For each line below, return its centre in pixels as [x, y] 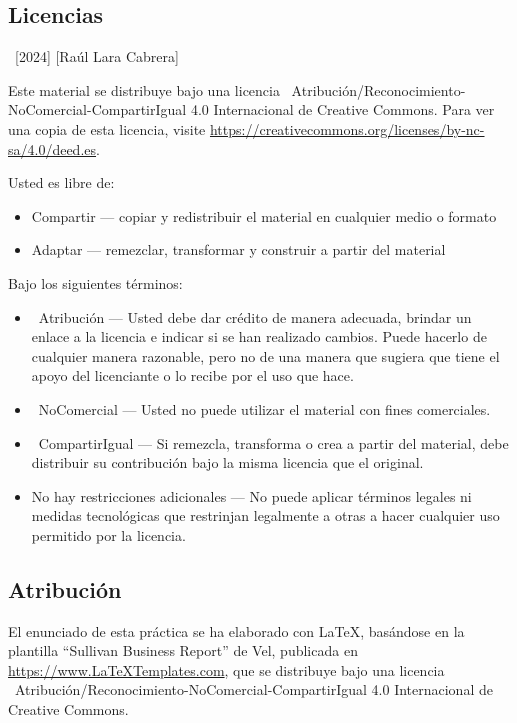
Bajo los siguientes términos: [95, 282]
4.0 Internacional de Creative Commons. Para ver [342, 109]
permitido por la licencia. [108, 534]
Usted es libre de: [61, 182]
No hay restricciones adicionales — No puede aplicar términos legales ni [251, 495]
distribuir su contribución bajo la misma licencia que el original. [227, 462]
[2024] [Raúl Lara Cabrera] [96, 56]
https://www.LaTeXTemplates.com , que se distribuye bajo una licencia [226, 669]
